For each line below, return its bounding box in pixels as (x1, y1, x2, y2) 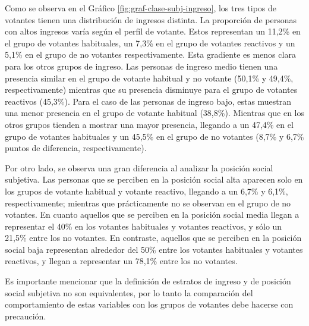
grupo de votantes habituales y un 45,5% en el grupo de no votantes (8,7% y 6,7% (5, 130, 304, 142)
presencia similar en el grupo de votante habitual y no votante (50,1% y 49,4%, (5, 71, 294, 84)
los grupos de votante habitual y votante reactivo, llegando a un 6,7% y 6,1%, (5, 184, 288, 197)
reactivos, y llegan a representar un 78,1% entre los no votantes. (5, 255, 238, 267)
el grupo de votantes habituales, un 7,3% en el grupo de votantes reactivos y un (5, 36, 295, 49)
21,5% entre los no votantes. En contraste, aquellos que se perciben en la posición (5, 231, 302, 244)
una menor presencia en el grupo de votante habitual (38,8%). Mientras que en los (5, 106, 304, 119)
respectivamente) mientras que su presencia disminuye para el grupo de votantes (5, 83, 298, 96)
